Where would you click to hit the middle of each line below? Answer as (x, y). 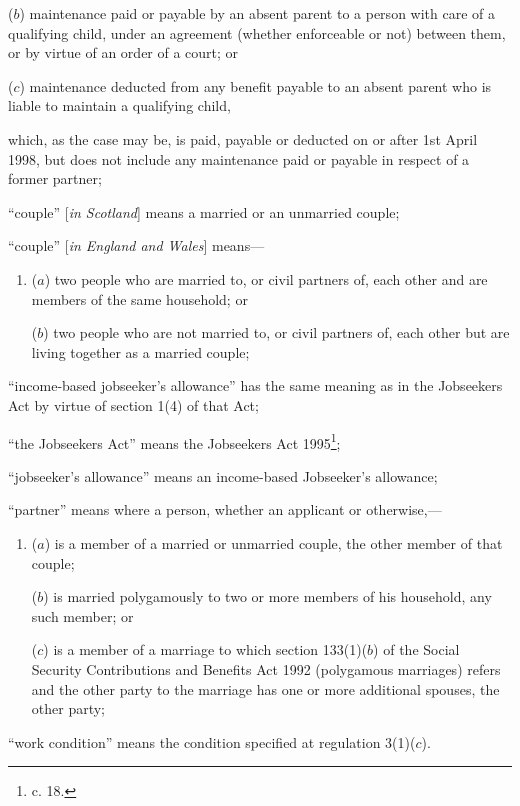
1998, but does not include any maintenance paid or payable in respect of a (239, 158)
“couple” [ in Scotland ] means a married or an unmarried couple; (204, 211)
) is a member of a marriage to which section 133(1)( (205, 649)
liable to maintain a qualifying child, (119, 105)
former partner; (55, 178)
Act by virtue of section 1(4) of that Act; (133, 404)
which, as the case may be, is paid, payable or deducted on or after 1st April (243, 138)
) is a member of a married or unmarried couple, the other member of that (273, 542)
